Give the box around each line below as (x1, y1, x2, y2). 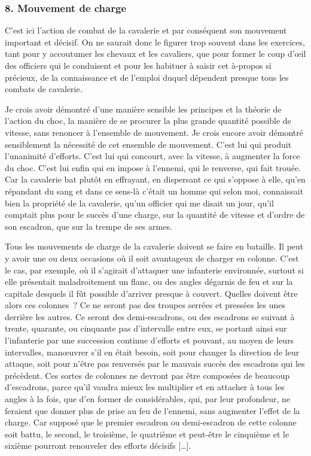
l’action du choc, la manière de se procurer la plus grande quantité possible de (5, 114, 291, 127)
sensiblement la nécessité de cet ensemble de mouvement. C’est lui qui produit (5, 138, 292, 150)
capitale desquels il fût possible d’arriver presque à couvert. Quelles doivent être (5, 287, 298, 299)
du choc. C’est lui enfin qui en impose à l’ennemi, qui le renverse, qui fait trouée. (5, 161, 301, 174)
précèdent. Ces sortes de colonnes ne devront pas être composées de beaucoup (5, 369, 290, 381)
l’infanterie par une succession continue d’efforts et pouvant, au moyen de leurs (5, 334, 294, 346)
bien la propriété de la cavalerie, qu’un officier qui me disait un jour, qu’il (5, 196, 274, 209)
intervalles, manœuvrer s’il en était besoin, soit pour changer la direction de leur (5, 345, 300, 358)
